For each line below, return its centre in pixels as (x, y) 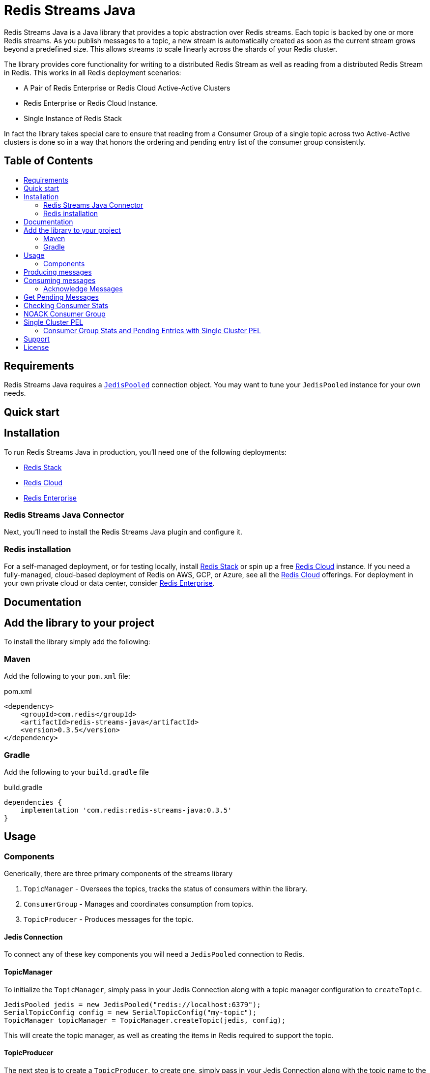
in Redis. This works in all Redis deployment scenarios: (93, 72)
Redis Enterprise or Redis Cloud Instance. (91, 103)
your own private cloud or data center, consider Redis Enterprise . (109, 583)
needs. (15, 393)
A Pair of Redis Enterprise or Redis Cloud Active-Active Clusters (127, 88)
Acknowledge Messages (83, 288)
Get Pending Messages (61, 297)
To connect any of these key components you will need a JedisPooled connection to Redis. (154, 954)
